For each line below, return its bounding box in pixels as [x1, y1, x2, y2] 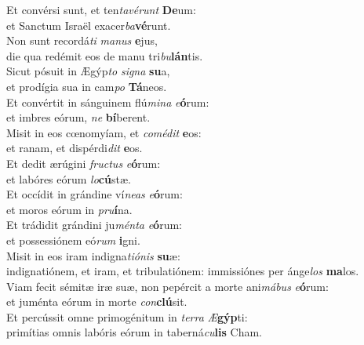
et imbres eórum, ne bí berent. [6, 109, 151, 125]
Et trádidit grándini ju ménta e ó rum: [6, 216, 182, 233]
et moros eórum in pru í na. [6, 201, 133, 217]
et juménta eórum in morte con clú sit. [6, 293, 187, 310]
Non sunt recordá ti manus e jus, [6, 32, 158, 49]
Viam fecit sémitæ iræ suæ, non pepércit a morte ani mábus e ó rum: [6, 278, 329, 294]
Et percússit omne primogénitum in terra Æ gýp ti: [6, 308, 248, 325]
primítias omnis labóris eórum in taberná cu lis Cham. [6, 324, 263, 340]
